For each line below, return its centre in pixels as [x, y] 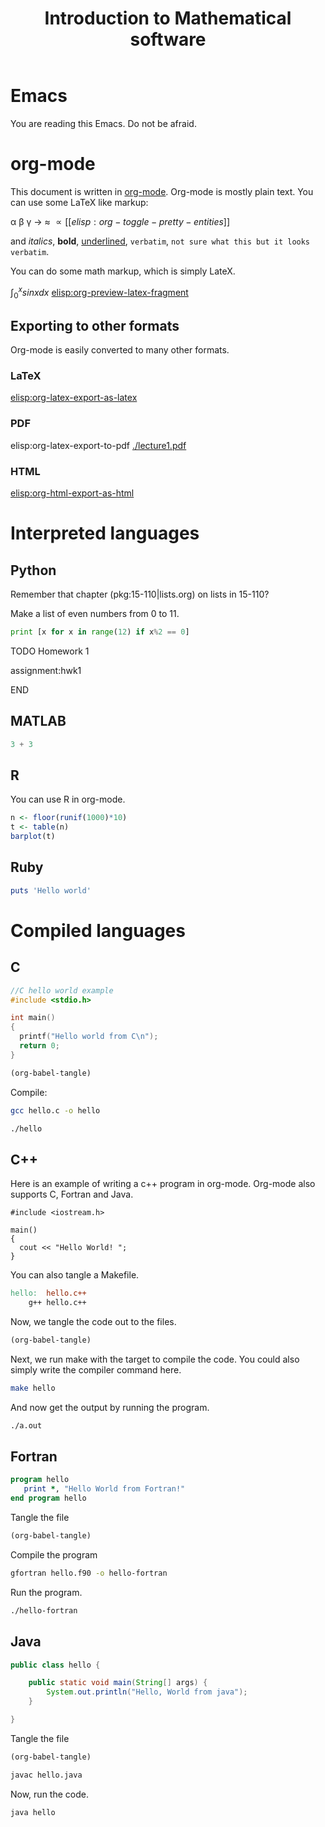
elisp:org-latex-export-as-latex [74, 398]
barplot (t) [33, 837]
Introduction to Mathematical [168, 18]
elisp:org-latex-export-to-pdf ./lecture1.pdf [98, 445]
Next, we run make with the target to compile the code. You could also [155, 1359]
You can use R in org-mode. [68, 799]
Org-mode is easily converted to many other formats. [120, 350]
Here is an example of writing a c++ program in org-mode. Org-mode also [163, 1184]
